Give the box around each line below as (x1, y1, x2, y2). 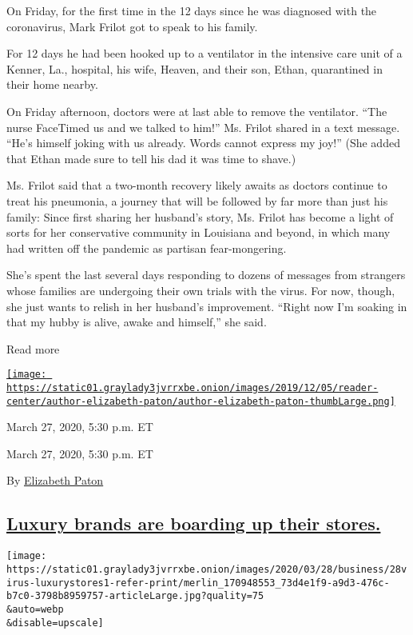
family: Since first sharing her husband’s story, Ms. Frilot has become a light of (6, 208, 394, 225)
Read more (6, 340, 60, 357)
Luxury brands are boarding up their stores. (6, 511, 381, 536)
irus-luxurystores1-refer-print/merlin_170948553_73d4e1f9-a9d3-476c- (6, 577, 390, 589)
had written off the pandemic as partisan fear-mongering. (6, 239, 287, 256)
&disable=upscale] (6, 617, 104, 629)
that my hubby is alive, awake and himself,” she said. (6, 314, 267, 330)
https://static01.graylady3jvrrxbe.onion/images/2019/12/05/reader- (6, 381, 379, 393)
